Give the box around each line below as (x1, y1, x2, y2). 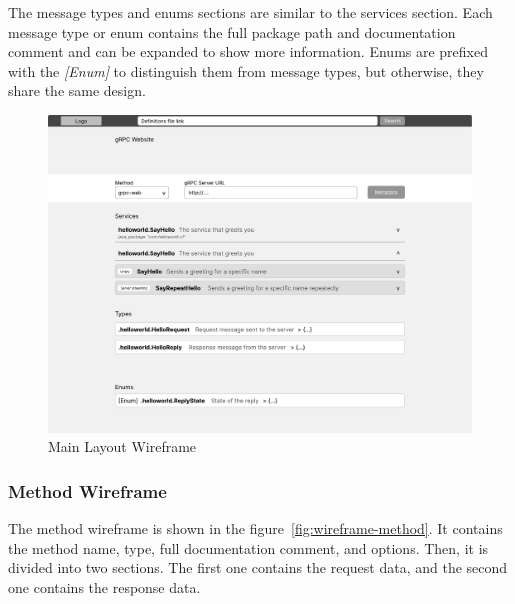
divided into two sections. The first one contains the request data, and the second (8, 557, 508, 578)
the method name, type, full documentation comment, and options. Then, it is (8, 537, 489, 558)
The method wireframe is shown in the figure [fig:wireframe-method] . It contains (8, 517, 503, 538)
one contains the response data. (8, 576, 201, 597)
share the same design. (8, 80, 146, 101)
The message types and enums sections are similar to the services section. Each (8, 2, 493, 22)
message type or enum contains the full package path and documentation (8, 21, 456, 42)
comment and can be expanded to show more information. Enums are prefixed (8, 41, 489, 62)
